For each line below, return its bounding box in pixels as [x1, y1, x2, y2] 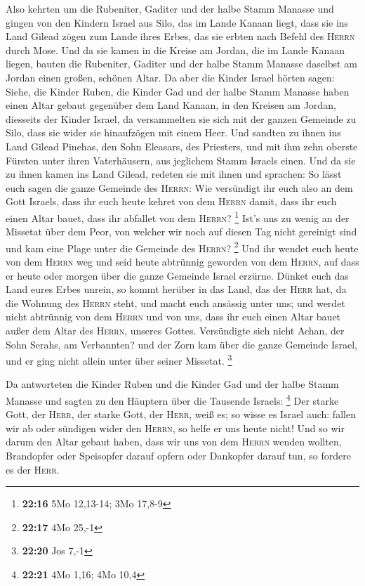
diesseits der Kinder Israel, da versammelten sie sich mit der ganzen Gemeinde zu [6, 111, 357, 126]
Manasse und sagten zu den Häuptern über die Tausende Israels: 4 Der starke [6, 391, 339, 408]
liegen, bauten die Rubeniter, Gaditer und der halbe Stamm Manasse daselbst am [6, 56, 357, 71]
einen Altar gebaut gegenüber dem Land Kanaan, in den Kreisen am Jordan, [6, 98, 336, 112]
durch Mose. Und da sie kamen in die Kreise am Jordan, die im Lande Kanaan [6, 42, 345, 57]
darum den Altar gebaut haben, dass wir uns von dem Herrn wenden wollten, [6, 434, 342, 449]
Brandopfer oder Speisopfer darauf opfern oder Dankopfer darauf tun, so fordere [6, 448, 351, 463]
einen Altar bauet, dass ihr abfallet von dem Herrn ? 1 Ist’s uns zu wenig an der [6, 208, 350, 225]
